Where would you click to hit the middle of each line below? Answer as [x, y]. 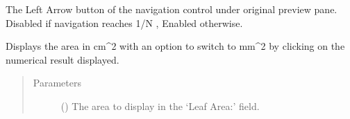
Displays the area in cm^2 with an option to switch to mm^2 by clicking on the [175, 46]
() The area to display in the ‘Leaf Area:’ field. [160, 106]
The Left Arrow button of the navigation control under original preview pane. [172, 9]
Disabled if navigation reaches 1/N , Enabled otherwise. [124, 22]
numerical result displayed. [62, 59]
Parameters [57, 83]
